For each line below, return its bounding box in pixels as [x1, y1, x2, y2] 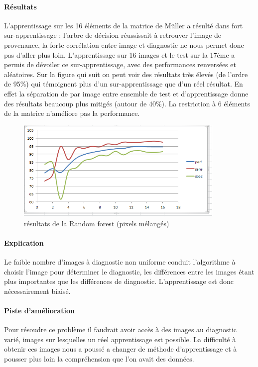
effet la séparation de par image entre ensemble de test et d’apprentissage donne [4, 88, 249, 98]
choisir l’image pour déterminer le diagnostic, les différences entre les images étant [4, 266, 255, 276]
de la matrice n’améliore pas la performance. [4, 108, 140, 118]
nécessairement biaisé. [4, 285, 71, 296]
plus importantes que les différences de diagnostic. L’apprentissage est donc [4, 276, 234, 286]
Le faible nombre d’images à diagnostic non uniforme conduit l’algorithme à [4, 256, 236, 267]
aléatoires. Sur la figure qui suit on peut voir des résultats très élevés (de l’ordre [4, 69, 248, 79]
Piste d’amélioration [4, 305, 75, 315]
